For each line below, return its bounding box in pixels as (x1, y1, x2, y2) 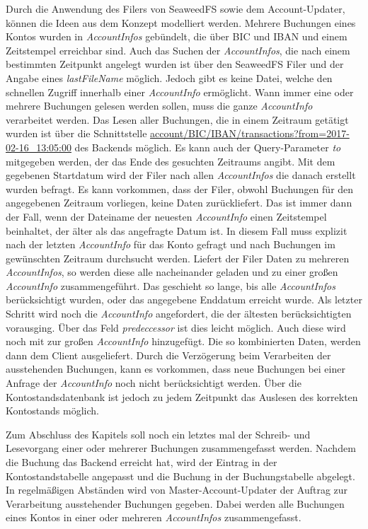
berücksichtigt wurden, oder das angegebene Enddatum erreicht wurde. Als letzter (6, 292, 362, 307)
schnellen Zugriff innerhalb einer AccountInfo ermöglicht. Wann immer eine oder (6, 84, 354, 99)
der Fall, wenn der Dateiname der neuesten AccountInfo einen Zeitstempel (6, 209, 327, 223)
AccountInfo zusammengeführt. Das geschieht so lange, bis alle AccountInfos (6, 278, 335, 293)
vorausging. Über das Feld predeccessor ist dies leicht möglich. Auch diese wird (6, 320, 346, 335)
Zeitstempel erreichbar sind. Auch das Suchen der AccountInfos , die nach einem (6, 42, 350, 57)
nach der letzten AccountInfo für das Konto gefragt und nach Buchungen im (6, 237, 335, 252)
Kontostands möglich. (6, 403, 99, 418)
